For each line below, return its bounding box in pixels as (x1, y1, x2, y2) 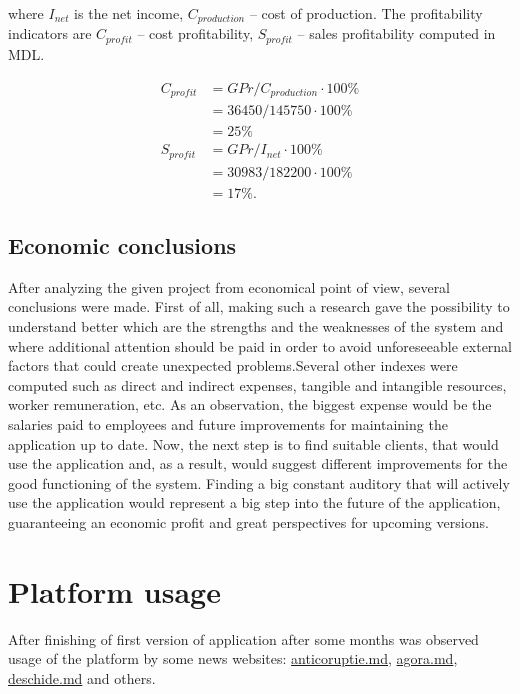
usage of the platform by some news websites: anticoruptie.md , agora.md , (8, 648, 458, 669)
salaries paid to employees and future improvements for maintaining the (8, 413, 448, 434)
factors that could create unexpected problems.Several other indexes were (8, 355, 458, 376)
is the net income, (74, 3, 184, 23)
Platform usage (8, 570, 221, 611)
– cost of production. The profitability (249, 3, 483, 23)
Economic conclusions (8, 229, 237, 260)
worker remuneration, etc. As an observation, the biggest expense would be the (8, 394, 492, 415)
